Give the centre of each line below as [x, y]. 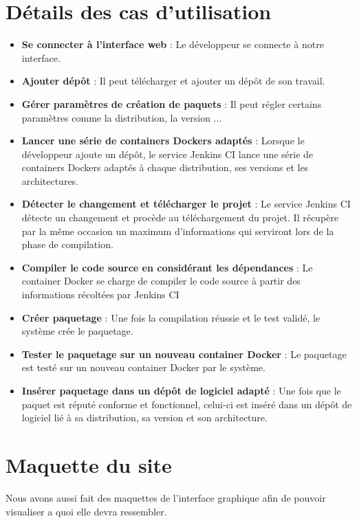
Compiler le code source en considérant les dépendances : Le [167, 267]
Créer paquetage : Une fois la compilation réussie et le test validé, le [171, 317]
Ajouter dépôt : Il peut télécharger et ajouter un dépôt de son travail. [173, 81]
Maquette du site [89, 464]
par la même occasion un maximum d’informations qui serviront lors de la [178, 231]
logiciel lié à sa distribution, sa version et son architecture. [144, 418]
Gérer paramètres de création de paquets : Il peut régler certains [172, 103]
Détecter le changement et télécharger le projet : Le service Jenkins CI [186, 204]
